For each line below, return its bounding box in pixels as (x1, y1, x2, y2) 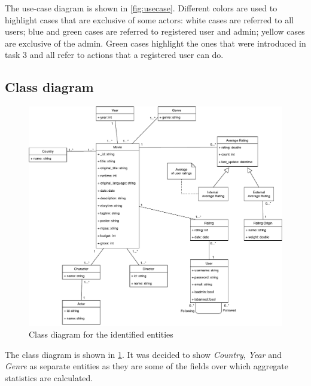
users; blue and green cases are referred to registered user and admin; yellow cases (5, 25, 305, 38)
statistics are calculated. (5, 371, 93, 384)
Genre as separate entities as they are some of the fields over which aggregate (5, 360, 289, 372)
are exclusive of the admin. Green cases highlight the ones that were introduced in (5, 36, 306, 49)
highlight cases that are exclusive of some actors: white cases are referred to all (5, 13, 294, 26)
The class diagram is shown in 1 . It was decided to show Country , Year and (5, 348, 282, 360)
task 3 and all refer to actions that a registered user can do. (5, 48, 224, 61)
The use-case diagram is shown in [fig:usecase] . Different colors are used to (5, 2, 278, 14)
